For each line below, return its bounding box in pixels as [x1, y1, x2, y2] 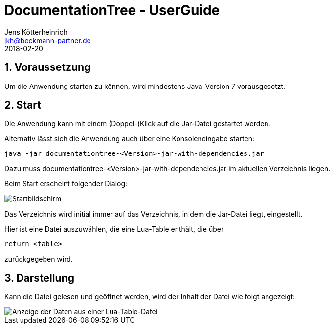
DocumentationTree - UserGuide [4, 2, 220, 19]
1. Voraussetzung [4, 61, 91, 74]
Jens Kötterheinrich [4, 27, 67, 36]
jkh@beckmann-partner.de [4, 36, 91, 44]
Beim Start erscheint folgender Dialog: [4, 179, 128, 188]
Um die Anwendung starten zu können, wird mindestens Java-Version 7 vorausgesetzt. [4, 82, 286, 90]
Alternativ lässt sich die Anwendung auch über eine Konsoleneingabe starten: [4, 134, 254, 143]
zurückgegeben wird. [4, 255, 73, 263]
